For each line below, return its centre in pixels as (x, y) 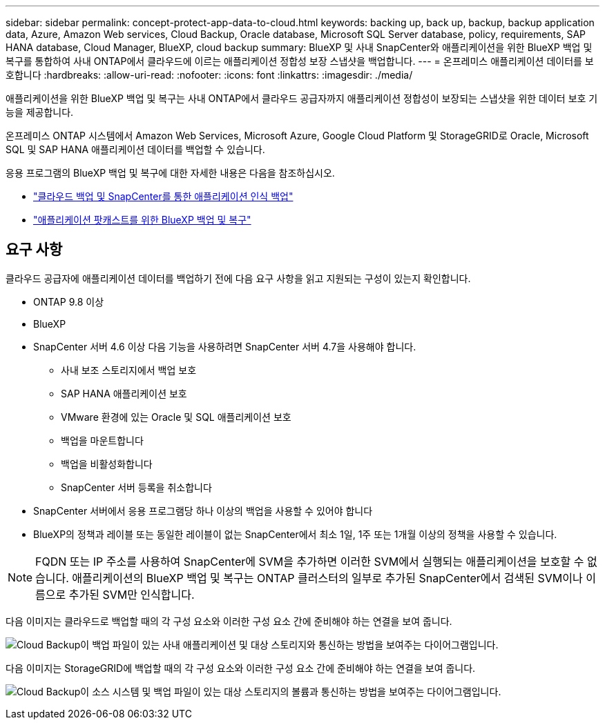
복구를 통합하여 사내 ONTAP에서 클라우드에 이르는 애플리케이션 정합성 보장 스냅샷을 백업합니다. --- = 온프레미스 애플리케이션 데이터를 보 (300, 61)
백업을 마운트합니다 (102, 440)
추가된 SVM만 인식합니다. (132, 594)
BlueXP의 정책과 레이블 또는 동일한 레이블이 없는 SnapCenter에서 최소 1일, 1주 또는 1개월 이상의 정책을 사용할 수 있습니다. (295, 534)
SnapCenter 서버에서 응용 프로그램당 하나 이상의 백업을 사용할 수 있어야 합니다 (203, 510)
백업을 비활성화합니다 (107, 464)
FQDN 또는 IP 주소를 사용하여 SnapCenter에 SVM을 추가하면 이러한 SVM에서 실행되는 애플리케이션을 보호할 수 (310, 561)
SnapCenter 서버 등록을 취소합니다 (136, 487)
